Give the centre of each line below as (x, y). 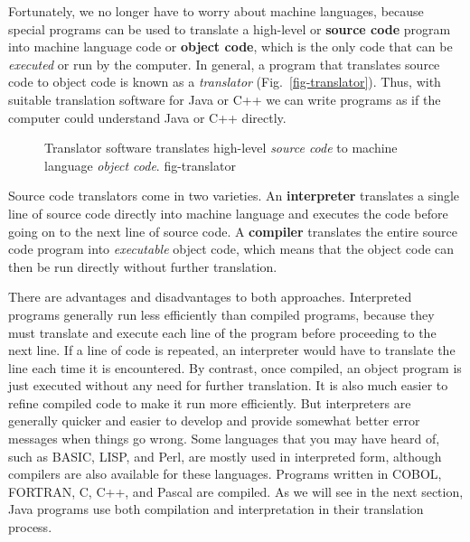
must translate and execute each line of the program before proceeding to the (222, 332)
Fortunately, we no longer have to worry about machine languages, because (216, 11)
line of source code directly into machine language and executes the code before (228, 213)
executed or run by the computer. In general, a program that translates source (224, 64)
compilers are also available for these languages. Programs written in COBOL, (225, 474)
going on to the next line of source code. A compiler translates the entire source (233, 231)
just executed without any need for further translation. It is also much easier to (228, 385)
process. (30, 527)
